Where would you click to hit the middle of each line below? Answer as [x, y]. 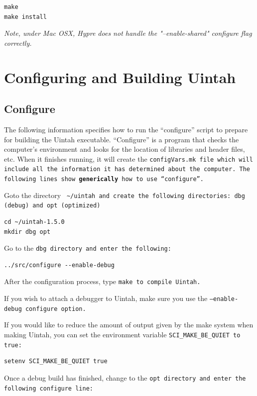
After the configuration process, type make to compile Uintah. [102, 281]
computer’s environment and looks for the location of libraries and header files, [125, 149]
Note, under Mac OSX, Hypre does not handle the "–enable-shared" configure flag [128, 33]
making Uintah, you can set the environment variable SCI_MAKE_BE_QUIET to [122, 335]
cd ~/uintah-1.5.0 [34, 222]
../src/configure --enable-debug [59, 265]
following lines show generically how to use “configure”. [104, 179]
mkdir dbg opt [27, 232]
